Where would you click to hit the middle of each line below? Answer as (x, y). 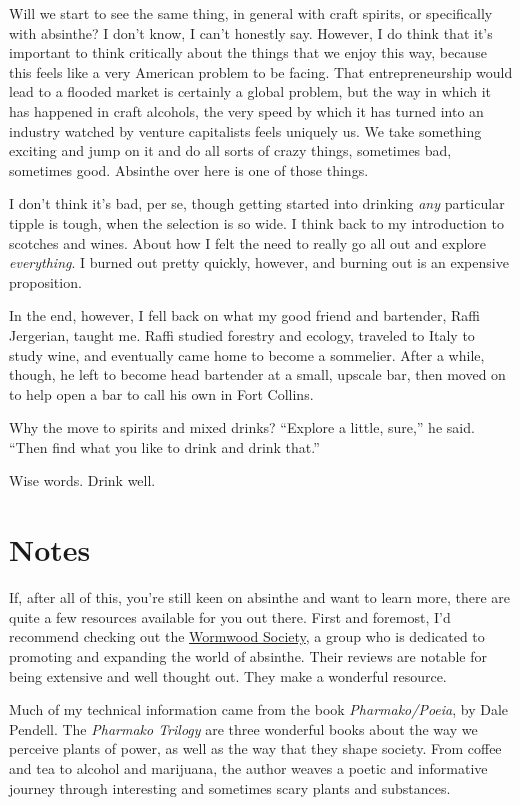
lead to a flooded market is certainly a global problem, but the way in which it (250, 91)
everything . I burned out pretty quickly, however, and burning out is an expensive (259, 262)
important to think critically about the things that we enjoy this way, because (248, 52)
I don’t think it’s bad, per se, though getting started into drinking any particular (257, 203)
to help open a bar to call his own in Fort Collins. (161, 393)
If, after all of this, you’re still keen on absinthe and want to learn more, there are (259, 597)
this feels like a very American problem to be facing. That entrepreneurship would (261, 71)
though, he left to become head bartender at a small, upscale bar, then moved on (257, 374)
